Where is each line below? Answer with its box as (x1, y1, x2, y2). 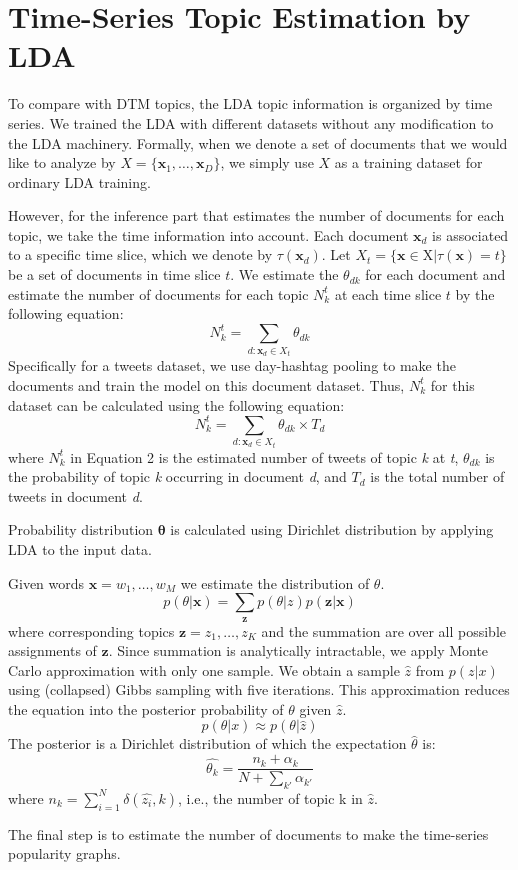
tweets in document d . (8, 485, 143, 506)
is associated (432, 224, 509, 245)
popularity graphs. (8, 843, 121, 864)
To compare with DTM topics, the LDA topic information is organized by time (8, 93, 493, 114)
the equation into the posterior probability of (8, 698, 284, 719)
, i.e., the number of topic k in (178, 787, 363, 808)
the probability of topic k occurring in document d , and (8, 466, 347, 487)
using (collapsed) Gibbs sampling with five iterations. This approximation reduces (8, 679, 510, 700)
